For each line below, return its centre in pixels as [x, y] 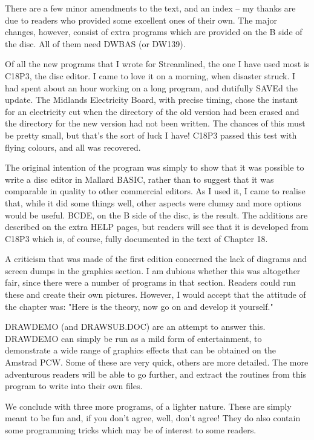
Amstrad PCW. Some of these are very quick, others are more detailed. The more [157, 362]
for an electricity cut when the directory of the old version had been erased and [152, 111]
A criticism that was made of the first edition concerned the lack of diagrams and [156, 259]
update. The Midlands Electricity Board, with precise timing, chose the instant [152, 100]
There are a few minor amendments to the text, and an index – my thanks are [150, 8]
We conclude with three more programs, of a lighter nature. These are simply [148, 406]
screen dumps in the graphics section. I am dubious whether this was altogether [153, 270]
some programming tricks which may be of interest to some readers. [131, 430]
